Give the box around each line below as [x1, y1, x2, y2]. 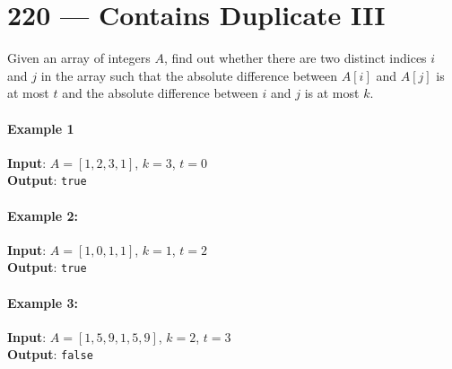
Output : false [7, 345, 93, 364]
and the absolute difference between [62, 83, 258, 102]
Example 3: [7, 293, 78, 312]
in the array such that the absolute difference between [40, 66, 338, 84]
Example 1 [7, 119, 74, 137]
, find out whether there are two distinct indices [163, 48, 427, 67]
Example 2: [7, 206, 78, 224]
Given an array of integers [7, 48, 151, 67]
